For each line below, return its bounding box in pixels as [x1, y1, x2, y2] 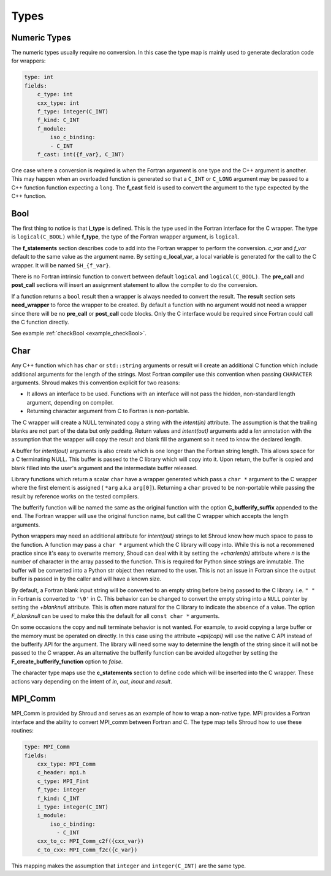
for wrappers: [11, 57, 46, 64]
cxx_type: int [37, 99, 80, 107]
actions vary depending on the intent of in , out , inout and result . [11, 677, 172, 685]
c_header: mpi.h [37, 769, 86, 776]
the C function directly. [11, 318, 69, 326]
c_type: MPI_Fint [37, 777, 89, 785]
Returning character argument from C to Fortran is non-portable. [26, 408, 190, 415]
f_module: [37, 125, 67, 132]
